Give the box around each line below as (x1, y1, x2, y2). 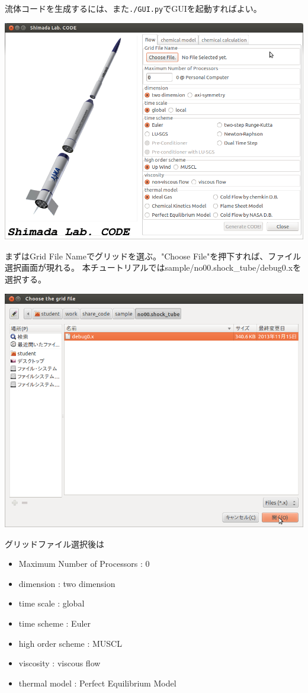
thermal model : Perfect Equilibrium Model (18, 676, 177, 689)
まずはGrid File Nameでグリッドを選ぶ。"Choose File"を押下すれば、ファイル (5, 249, 301, 262)
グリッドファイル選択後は (5, 537, 104, 550)
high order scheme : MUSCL (18, 637, 122, 649)
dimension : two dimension (18, 577, 115, 589)
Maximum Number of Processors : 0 (18, 557, 150, 570)
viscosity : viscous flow (18, 657, 101, 669)
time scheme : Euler (18, 617, 91, 629)
